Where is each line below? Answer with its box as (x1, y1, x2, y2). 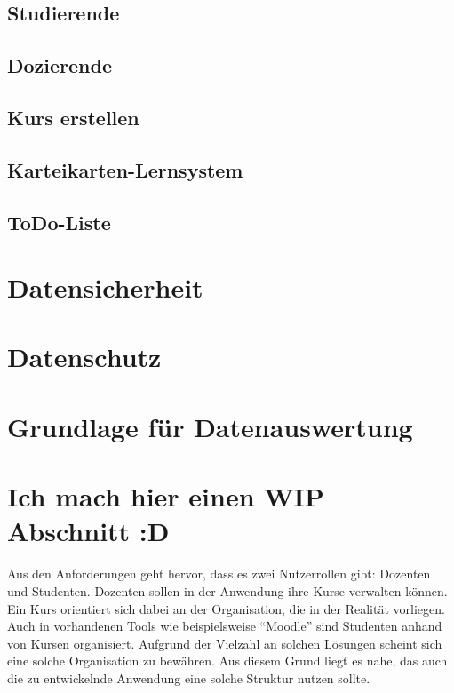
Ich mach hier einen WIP (7, 478, 324, 514)
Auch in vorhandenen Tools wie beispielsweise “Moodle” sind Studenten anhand (7, 617, 442, 635)
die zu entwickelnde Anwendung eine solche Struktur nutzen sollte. (7, 668, 370, 687)
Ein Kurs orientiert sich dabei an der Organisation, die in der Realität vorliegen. (7, 599, 445, 617)
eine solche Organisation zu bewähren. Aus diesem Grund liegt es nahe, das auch (7, 651, 448, 670)
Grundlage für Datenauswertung (7, 408, 413, 444)
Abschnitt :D (7, 513, 170, 549)
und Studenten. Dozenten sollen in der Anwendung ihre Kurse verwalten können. (7, 581, 448, 600)
